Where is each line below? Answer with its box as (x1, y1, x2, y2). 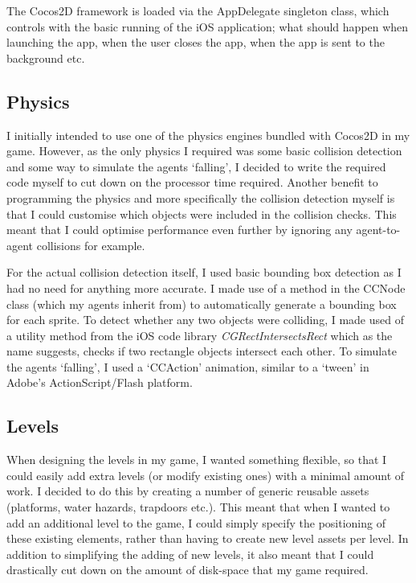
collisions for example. (36, 236, 145, 253)
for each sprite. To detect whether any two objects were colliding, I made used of (6, 311, 404, 328)
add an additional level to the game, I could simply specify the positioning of (6, 514, 385, 531)
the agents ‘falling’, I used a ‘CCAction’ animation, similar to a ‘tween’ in (6, 358, 369, 375)
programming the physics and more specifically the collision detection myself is (6, 189, 395, 206)
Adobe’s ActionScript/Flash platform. (6, 374, 193, 391)
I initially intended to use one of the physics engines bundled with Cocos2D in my (6, 126, 410, 143)
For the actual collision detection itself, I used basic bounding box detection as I (6, 264, 402, 281)
